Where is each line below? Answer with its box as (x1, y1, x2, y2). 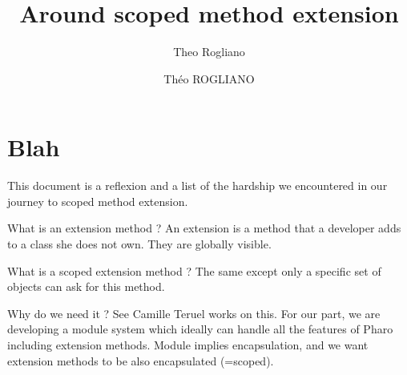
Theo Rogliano (173, 43, 245, 60)
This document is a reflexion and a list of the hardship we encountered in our (7, 177, 388, 194)
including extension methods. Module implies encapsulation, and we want (7, 337, 369, 353)
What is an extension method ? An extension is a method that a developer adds (7, 220, 401, 236)
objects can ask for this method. (7, 278, 165, 295)
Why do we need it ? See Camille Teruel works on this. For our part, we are (7, 304, 381, 321)
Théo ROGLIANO (163, 70, 255, 87)
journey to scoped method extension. (7, 192, 188, 209)
